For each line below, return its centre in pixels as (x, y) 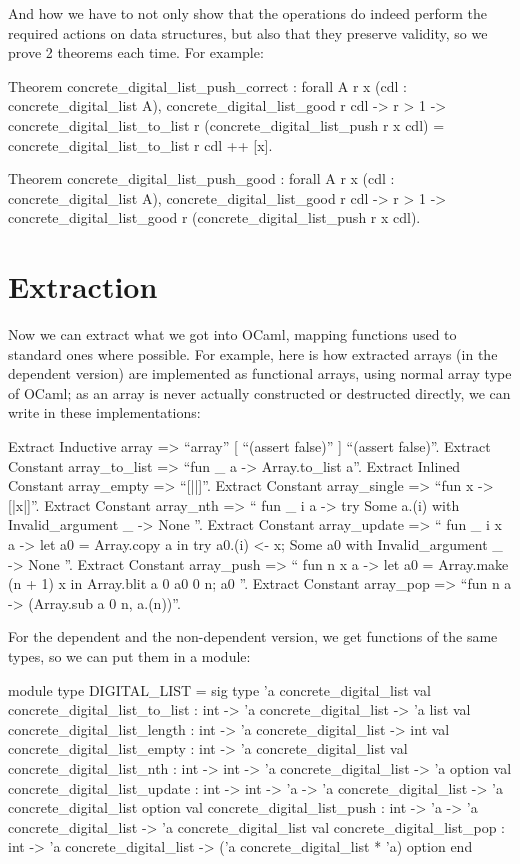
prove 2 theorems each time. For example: (136, 52)
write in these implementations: (104, 412)
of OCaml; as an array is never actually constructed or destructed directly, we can (259, 392)
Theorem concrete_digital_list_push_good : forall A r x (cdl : (201, 178)
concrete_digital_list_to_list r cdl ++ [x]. (140, 144)
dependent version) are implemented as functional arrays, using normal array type (260, 373)
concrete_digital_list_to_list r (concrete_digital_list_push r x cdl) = (226, 124)
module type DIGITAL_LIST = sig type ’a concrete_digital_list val (219, 689)
